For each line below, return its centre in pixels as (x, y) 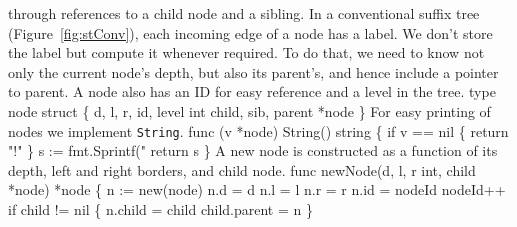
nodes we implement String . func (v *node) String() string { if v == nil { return (258, 130)
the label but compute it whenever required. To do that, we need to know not (246, 52)
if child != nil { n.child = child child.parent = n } (160, 209)
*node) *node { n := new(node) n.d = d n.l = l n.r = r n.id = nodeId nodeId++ (257, 189)
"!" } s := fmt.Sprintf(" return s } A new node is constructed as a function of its (253, 150)
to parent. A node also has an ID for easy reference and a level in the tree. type (252, 91)
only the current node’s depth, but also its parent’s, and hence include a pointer (253, 71)
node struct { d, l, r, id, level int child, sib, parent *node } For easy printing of (249, 110)
